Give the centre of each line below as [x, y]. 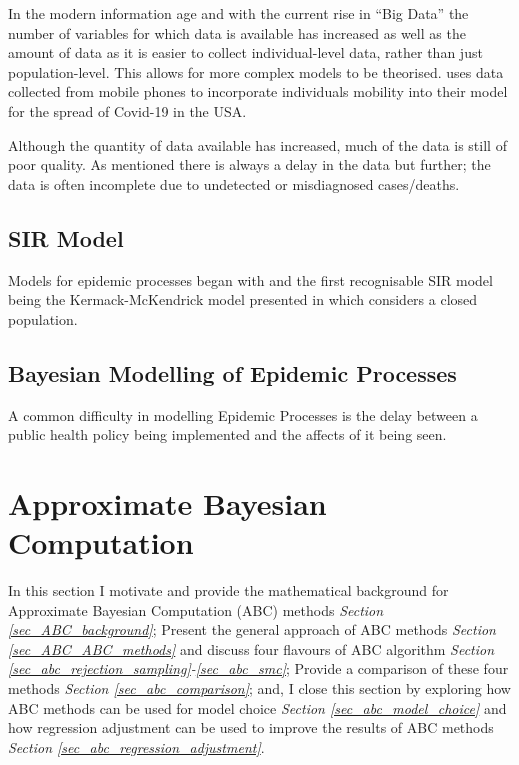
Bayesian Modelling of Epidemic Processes [232, 372]
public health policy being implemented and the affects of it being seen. [227, 434]
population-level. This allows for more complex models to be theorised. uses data [256, 71]
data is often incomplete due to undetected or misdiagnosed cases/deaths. [234, 183]
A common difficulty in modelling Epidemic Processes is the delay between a [243, 414]
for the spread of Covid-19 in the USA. [127, 110]
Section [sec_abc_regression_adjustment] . [136, 746]
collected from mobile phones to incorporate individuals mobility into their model [258, 91]
